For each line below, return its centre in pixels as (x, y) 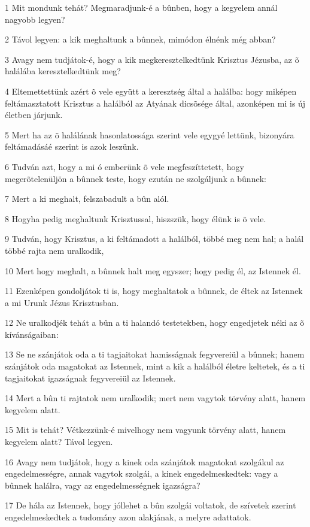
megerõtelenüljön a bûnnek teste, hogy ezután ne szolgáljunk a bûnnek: (136, 178)
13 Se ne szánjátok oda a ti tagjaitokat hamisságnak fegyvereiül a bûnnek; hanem (155, 354)
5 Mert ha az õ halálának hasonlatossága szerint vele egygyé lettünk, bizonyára (150, 134)
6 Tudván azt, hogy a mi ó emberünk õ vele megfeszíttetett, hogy (124, 166)
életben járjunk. (34, 115)
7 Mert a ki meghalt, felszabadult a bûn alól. (87, 199)
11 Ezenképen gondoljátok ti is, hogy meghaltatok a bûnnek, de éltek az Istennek (154, 291)
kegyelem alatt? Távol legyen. (59, 442)
